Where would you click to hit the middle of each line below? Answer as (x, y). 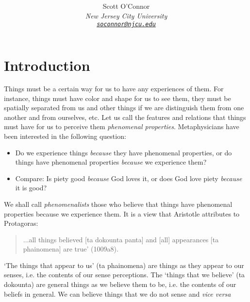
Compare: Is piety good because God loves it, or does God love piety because (129, 178)
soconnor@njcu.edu (126, 25)
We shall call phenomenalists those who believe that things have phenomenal (118, 204)
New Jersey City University (126, 15)
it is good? (31, 188)
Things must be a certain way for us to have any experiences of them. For (114, 88)
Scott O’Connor (126, 6)
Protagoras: (21, 223)
